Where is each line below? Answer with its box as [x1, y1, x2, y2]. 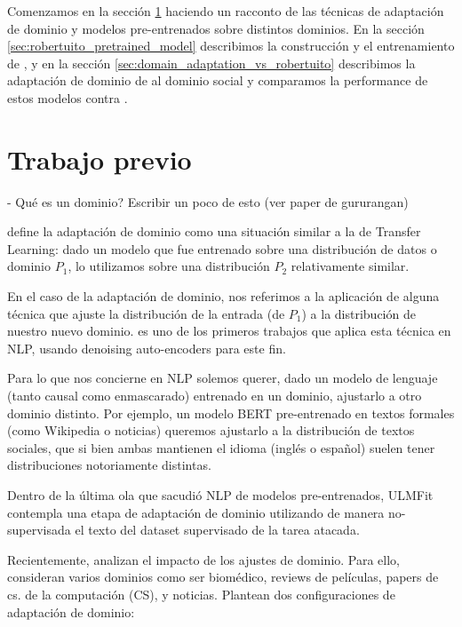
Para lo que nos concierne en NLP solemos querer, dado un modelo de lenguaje [7, 369, 438, 387]
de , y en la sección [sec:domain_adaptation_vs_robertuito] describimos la [7, 53, 416, 72]
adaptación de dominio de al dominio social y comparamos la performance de [7, 71, 428, 90]
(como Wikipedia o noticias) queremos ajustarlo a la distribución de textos [7, 421, 415, 440]
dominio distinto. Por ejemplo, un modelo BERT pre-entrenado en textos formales [7, 403, 455, 422]
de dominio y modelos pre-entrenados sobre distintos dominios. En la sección [7, 19, 425, 37]
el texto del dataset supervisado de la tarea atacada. [75, 520, 360, 539]
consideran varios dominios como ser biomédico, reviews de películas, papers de [7, 567, 439, 586]
